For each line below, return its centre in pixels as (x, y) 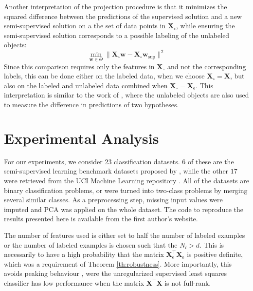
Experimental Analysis (81, 138)
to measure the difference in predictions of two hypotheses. (91, 105)
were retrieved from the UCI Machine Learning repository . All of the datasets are (126, 180)
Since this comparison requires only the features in (79, 66)
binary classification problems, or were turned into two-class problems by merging (126, 190)
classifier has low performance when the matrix (74, 282)
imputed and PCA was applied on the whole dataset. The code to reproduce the (124, 209)
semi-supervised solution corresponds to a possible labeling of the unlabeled (117, 35)
